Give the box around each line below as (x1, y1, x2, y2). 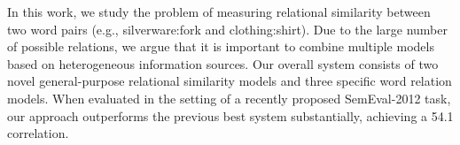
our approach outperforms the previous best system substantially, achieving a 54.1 (7, 106, 454, 125)
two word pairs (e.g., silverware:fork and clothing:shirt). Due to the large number (7, 19, 448, 38)
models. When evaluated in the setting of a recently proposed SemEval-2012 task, (7, 88, 451, 107)
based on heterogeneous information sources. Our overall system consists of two (7, 54, 439, 72)
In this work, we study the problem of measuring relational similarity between (7, 3, 431, 20)
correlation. (7, 124, 69, 142)
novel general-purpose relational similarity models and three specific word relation (7, 72, 452, 90)
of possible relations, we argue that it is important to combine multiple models (7, 37, 434, 56)
